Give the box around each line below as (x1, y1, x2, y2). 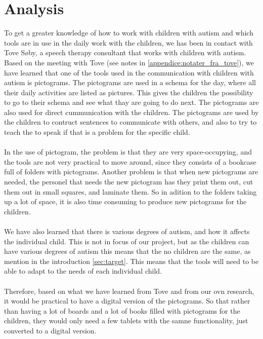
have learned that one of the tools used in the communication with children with (4, 67, 254, 78)
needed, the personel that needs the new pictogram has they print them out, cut (4, 176, 253, 187)
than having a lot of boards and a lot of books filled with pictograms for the (4, 305, 240, 316)
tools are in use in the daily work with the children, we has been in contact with (4, 37, 253, 48)
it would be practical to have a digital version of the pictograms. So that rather (4, 295, 250, 306)
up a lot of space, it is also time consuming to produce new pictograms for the (4, 196, 247, 207)
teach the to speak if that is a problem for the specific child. (4, 127, 190, 137)
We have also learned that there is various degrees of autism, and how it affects (4, 226, 250, 236)
